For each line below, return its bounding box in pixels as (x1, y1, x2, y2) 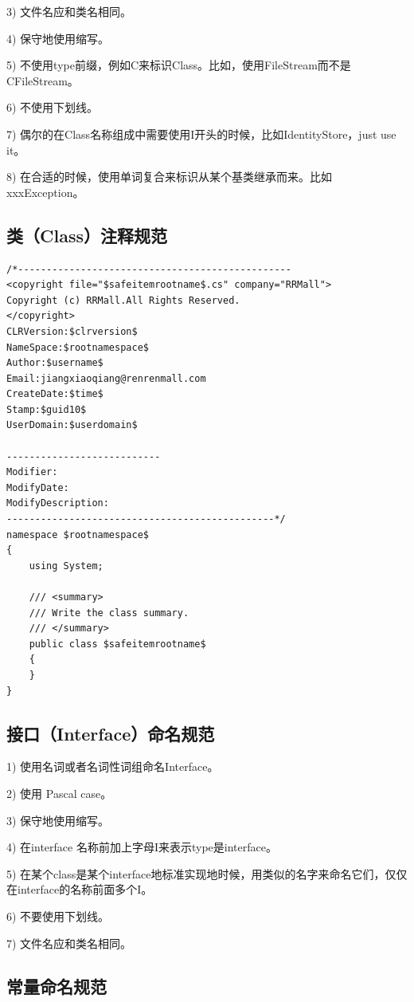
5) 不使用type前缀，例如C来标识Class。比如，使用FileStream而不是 (6, 57, 351, 73)
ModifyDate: (6, 481, 69, 493)
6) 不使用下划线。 (6, 99, 99, 116)
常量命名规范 (6, 973, 107, 998)
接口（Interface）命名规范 (6, 721, 215, 745)
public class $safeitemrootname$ (29, 638, 206, 650)
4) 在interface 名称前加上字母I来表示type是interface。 (6, 839, 277, 855)
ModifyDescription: (6, 497, 109, 509)
